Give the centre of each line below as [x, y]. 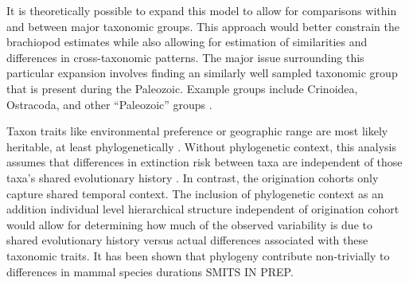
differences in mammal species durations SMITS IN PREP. [150, 271]
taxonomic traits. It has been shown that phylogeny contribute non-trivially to [198, 255]
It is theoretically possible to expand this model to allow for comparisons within [202, 10]
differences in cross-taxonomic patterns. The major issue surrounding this [185, 57]
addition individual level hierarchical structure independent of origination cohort [203, 209]
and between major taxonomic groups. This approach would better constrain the [203, 26]
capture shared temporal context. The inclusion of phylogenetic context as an [195, 193]
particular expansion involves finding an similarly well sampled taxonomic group [202, 73]
